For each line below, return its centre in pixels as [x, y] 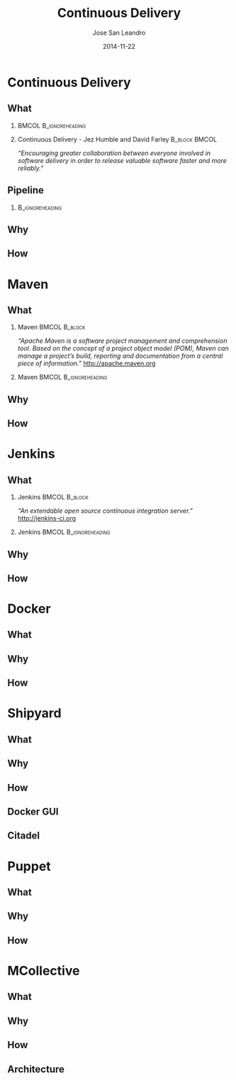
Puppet [29, 866]
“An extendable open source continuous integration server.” [105, 511]
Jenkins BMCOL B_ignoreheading [64, 532]
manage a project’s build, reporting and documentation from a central [120, 356]
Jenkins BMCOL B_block [53, 497]
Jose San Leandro [119, 33]
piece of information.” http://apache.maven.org [86, 363]
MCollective [44, 971]
